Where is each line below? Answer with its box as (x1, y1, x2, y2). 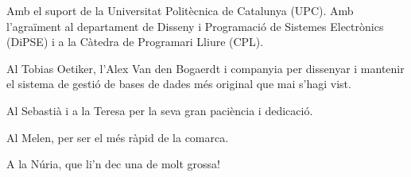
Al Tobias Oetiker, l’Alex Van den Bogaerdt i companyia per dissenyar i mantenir (6, 60, 405, 76)
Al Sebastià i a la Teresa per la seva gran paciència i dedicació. (6, 102, 313, 118)
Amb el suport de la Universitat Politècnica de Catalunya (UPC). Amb (6, 2, 354, 18)
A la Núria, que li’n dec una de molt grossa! (6, 156, 220, 172)
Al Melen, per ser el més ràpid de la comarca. (6, 129, 229, 145)
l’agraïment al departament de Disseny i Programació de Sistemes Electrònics (6, 17, 384, 34)
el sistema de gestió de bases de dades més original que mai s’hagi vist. (6, 75, 351, 92)
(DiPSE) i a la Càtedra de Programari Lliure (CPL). (6, 33, 264, 50)
